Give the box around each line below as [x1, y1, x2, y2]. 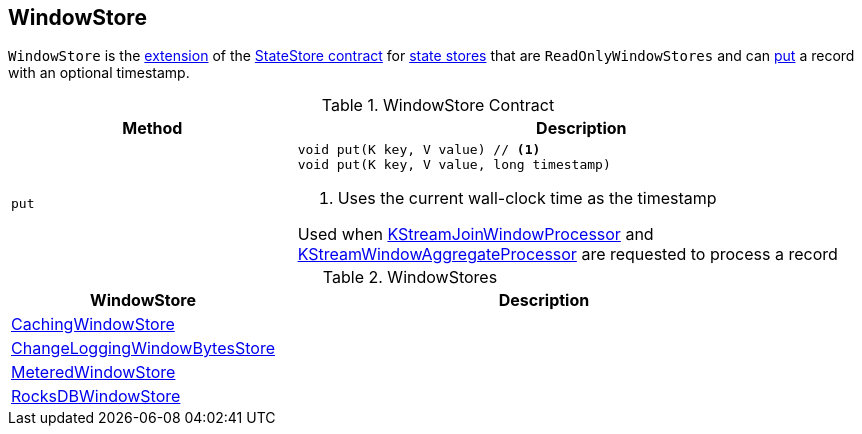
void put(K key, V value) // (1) [297, 142, 541, 158]
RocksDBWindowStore [11, 386, 181, 407]
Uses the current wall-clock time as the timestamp [337, 188, 717, 209]
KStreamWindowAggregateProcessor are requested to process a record [297, 244, 838, 265]
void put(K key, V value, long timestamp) [297, 157, 611, 173]
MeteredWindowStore [11, 362, 176, 383]
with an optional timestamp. [8, 64, 190, 82]
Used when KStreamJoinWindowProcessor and [297, 224, 654, 245]
